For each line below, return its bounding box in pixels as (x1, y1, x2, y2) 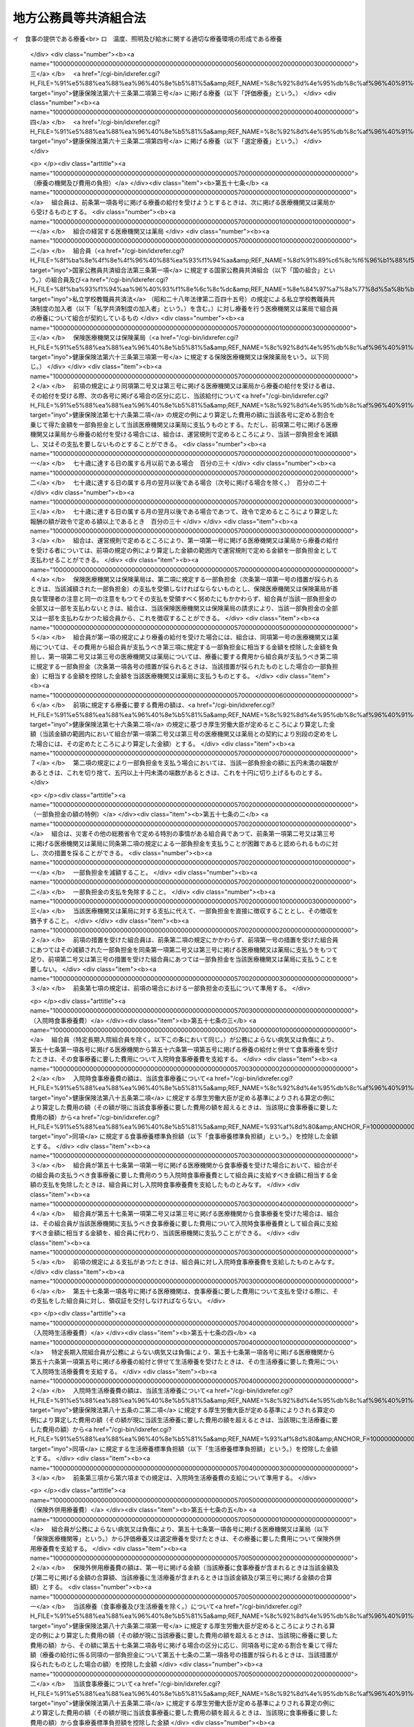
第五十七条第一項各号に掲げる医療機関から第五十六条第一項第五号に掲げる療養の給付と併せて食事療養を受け (30, 1045, 338, 1053)
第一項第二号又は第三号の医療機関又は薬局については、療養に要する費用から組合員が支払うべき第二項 (48, 653, 338, 661)
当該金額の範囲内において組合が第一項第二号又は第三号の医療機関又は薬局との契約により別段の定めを (41, 729, 333, 738)
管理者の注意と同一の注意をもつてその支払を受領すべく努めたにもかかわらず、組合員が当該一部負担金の (41, 594, 337, 602)
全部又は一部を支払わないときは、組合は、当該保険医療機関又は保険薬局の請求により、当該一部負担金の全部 (30, 604, 338, 613)
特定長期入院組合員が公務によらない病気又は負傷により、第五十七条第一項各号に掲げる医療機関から (51, 1348, 335, 1356)
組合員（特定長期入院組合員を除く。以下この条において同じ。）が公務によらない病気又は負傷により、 (51, 1036, 338, 1044)
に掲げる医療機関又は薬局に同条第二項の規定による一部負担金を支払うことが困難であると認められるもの (30, 839, 326, 848)
